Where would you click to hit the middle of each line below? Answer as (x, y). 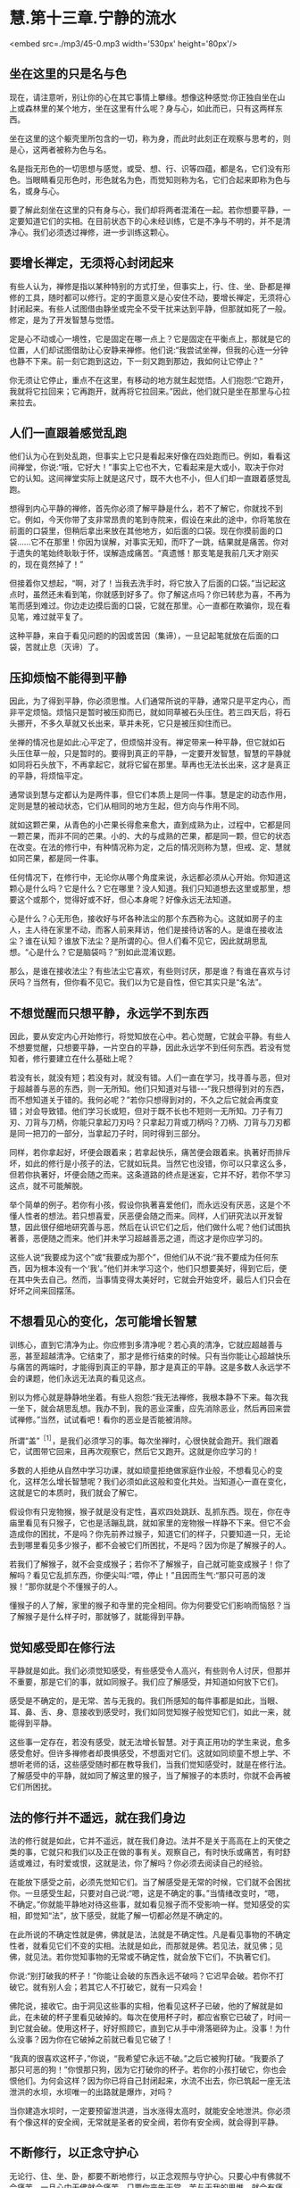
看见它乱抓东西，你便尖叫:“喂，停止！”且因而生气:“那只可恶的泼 (149, 1576)
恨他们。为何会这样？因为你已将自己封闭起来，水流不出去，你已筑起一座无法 (150, 2081)
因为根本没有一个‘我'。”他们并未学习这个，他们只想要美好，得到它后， (152, 1268)
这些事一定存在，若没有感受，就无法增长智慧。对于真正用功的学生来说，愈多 (150, 1743)
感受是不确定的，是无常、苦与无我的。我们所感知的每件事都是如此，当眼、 (146, 1701)
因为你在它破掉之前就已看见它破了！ (107, 2040)
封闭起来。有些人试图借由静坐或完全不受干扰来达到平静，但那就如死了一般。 (150, 308)
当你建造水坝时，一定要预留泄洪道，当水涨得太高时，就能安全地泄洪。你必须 (150, 2111)
